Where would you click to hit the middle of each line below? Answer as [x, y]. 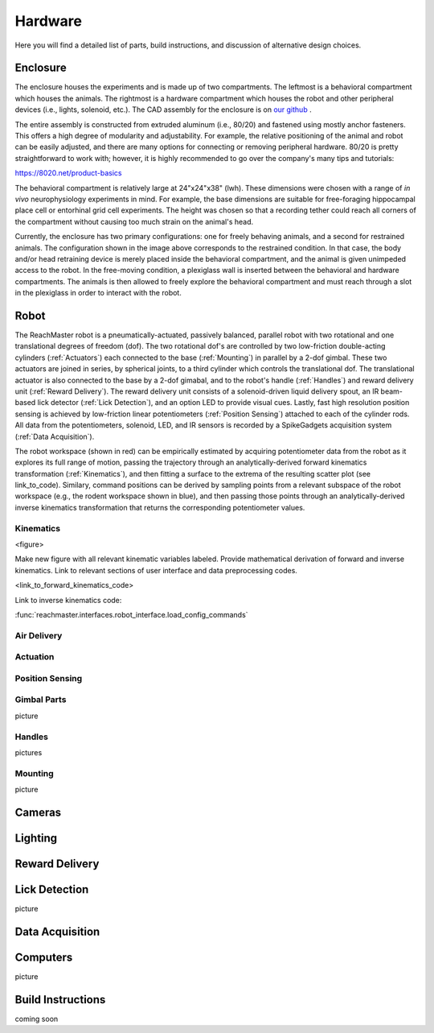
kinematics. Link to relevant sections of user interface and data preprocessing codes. [156, 570]
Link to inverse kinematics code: [68, 600]
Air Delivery [39, 635]
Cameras [38, 812]
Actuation [35, 657]
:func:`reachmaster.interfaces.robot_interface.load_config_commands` [131, 614]
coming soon [37, 1019]
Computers [44, 957]
